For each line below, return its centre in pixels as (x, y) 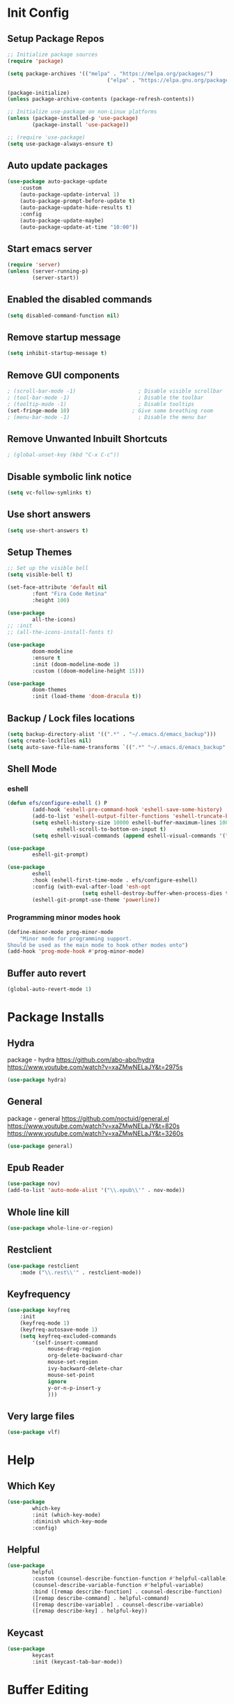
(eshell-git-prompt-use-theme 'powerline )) (96, 900)
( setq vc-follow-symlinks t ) (49, 492)
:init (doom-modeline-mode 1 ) (76, 664)
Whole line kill (38, 1212)
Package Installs (56, 1017)
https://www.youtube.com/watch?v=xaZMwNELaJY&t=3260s (95, 1133)
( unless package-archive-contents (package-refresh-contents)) (101, 99)
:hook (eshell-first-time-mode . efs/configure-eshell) (115, 880)
